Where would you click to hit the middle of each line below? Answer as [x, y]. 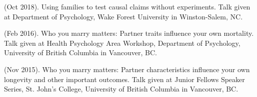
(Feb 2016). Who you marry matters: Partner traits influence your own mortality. [129, 33]
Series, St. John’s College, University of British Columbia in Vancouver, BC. [121, 89]
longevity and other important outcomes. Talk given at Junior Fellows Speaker [124, 79]
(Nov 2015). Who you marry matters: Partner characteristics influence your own [127, 69]
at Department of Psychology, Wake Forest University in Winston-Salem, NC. [123, 16]
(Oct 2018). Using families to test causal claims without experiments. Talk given [127, 6]
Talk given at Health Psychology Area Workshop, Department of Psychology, [122, 43]
